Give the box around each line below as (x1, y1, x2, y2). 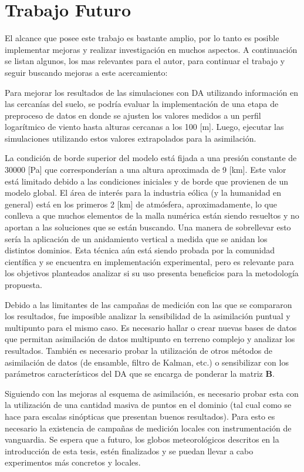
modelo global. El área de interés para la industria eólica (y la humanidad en (5, 186, 282, 199)
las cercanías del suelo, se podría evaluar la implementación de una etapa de (5, 98, 279, 110)
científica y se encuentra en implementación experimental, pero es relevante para (5, 255, 294, 267)
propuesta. (5, 279, 42, 290)
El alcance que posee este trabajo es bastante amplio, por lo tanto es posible (5, 32, 279, 44)
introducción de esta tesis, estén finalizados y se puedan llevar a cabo (5, 444, 254, 457)
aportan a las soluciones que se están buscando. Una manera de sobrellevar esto (5, 221, 291, 233)
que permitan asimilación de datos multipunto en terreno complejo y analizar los (5, 333, 295, 345)
